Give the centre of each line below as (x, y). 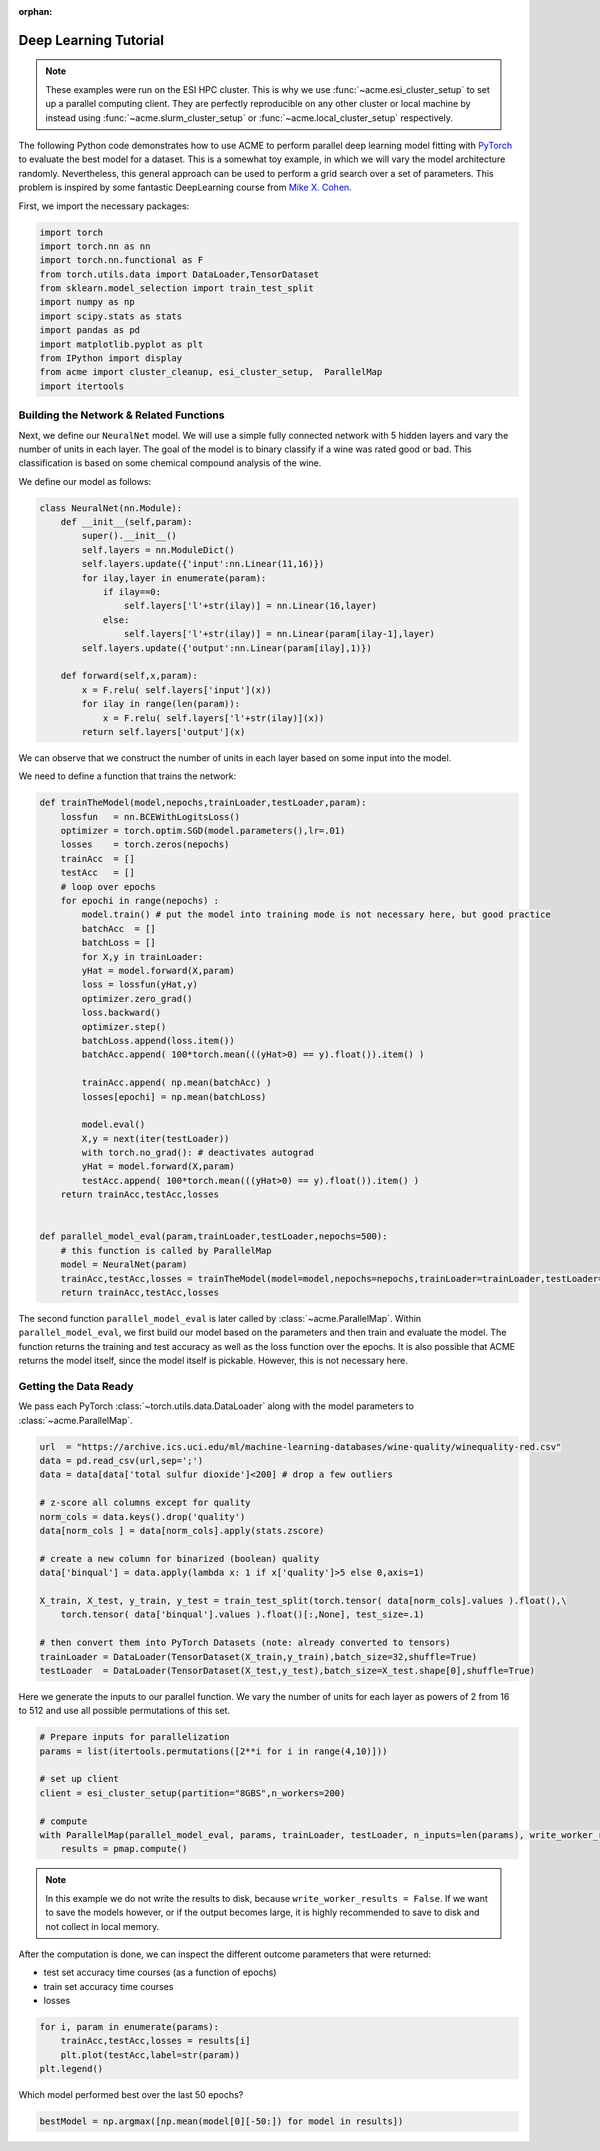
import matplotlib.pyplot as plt (121, 344)
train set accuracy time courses (108, 1986)
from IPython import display (111, 358)
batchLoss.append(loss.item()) (158, 1040)
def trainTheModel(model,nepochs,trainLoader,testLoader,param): (203, 803)
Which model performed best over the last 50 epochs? (131, 2095)
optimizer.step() (124, 1026)
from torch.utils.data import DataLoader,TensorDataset (179, 274)
